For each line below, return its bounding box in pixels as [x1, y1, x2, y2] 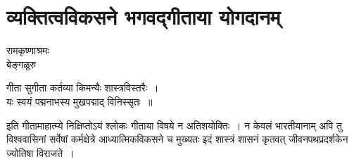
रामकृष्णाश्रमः [6, 43, 49, 58]
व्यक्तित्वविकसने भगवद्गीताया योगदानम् [6, 2, 281, 31]
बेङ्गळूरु [6, 56, 36, 71]
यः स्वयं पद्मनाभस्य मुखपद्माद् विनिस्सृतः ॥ [6, 94, 153, 108]
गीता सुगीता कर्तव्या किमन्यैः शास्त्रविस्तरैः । [6, 80, 159, 95]
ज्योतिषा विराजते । [6, 145, 75, 160]
